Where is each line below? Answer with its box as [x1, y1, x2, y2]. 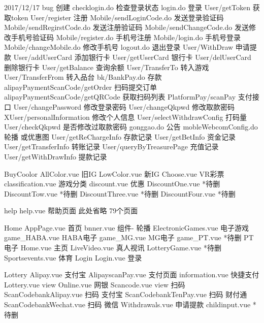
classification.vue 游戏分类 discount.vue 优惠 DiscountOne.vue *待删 [4, 178, 220, 189]
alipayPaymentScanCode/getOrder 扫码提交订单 [4, 81, 157, 92]
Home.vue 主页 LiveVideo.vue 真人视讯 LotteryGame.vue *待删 [20, 242, 221, 253]
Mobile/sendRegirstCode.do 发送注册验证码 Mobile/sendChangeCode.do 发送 [4, 22, 249, 33]
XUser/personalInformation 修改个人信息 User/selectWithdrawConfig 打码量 [4, 111, 247, 122]
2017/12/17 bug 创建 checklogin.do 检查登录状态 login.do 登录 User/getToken [4, 2, 251, 12]
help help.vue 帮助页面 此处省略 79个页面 [4, 205, 138, 216]
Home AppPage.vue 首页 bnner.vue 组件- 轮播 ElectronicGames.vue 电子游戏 [4, 222, 249, 233]
